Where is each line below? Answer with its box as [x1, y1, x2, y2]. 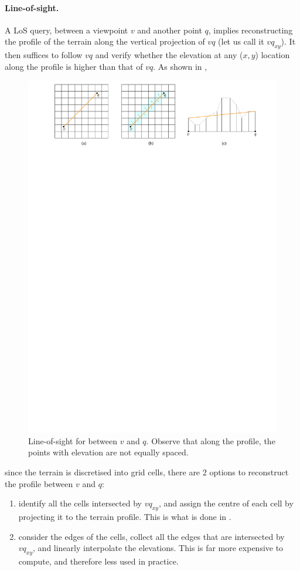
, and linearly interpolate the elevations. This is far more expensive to [33, 542, 284, 554]
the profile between [5, 477, 73, 489]
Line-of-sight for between [28, 434, 117, 447]
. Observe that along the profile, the [146, 434, 275, 447]
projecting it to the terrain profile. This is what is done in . [18, 511, 231, 523]
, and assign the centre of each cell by [158, 497, 294, 509]
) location [255, 49, 290, 61]
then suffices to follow [5, 49, 83, 61]
